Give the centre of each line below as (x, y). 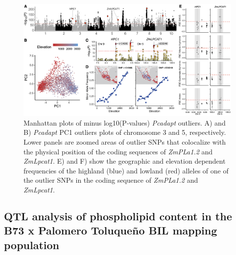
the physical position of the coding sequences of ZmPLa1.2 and (118, 151)
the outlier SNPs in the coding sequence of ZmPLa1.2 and (111, 180)
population (32, 244)
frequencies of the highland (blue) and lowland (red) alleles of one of (126, 170)
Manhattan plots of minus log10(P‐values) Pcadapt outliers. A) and (125, 122)
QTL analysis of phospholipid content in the (118, 216)
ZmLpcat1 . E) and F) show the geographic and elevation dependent (125, 161)
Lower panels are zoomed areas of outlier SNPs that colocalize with (125, 141)
